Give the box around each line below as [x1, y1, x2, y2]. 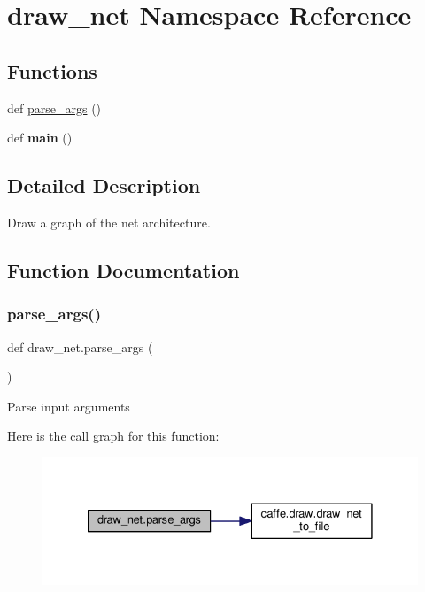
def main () [7, 128, 73, 147]
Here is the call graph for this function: [7, 427, 220, 445]
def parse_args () [7, 98, 102, 117]
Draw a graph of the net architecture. [7, 212, 211, 231]
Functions [7, 57, 97, 84]
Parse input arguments [7, 396, 130, 415]
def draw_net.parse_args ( [7, 337, 153, 356]
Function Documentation [7, 256, 240, 283]
